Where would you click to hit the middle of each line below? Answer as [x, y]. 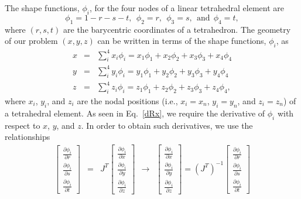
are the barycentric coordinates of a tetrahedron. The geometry [177, 29]
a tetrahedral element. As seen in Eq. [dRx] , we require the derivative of [135, 113]
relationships [28, 137]
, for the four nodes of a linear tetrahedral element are [187, 8]
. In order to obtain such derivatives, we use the [167, 125]
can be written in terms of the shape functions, [182, 41]
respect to [23, 125]
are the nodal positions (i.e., [127, 100]
